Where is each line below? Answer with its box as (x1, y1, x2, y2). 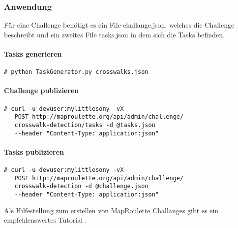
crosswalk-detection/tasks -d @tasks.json (14, 121, 155, 129)
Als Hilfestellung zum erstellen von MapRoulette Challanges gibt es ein (4, 205, 219, 215)
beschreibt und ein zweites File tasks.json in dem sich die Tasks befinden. (4, 29, 225, 39)
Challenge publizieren (4, 85, 79, 96)
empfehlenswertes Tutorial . (4, 215, 87, 225)
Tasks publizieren (4, 146, 64, 157)
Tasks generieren (4, 49, 62, 59)
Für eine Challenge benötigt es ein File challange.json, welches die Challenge (4, 20, 235, 30)
